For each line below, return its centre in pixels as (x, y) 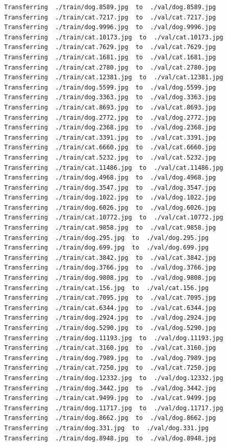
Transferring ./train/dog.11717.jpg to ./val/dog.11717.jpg (114, 408)
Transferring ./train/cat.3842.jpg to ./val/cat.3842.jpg (110, 258)
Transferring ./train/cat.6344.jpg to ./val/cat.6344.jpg (110, 308)
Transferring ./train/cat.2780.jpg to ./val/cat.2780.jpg (110, 67)
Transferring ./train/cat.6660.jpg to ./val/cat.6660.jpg (110, 148)
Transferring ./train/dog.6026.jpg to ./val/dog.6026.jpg (110, 207)
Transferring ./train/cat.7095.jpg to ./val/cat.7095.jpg (110, 298)
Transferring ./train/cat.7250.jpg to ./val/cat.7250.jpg (110, 368)
